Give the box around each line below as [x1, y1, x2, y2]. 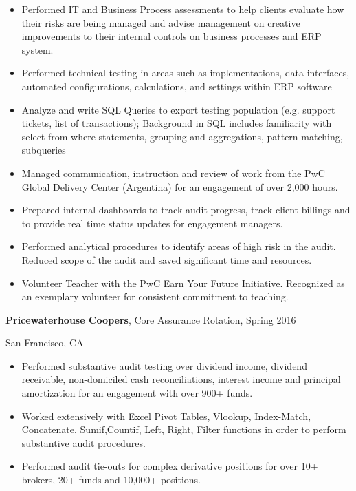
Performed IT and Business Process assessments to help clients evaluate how [21, 2, 344, 16]
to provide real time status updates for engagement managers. [21, 216, 283, 230]
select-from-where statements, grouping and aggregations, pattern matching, [21, 129, 343, 143]
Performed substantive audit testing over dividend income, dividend [21, 358, 307, 373]
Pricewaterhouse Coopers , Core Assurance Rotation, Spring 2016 [5, 312, 296, 326]
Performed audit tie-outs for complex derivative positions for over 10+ [21, 459, 318, 473]
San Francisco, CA [5, 335, 84, 350]
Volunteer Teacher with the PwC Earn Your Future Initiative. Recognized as [21, 275, 345, 290]
